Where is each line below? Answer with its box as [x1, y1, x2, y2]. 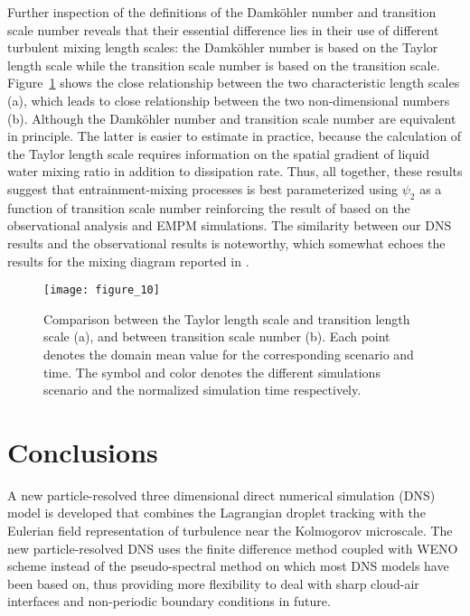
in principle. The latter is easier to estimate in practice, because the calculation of [7, 126, 462, 145]
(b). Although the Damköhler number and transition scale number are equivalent [7, 108, 456, 127]
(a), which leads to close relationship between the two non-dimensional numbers [7, 90, 450, 109]
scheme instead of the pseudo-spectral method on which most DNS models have [7, 556, 449, 575]
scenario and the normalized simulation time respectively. [43, 380, 362, 399]
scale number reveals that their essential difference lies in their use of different [7, 20, 439, 39]
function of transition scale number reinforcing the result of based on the [7, 198, 410, 217]
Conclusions [7, 433, 158, 470]
